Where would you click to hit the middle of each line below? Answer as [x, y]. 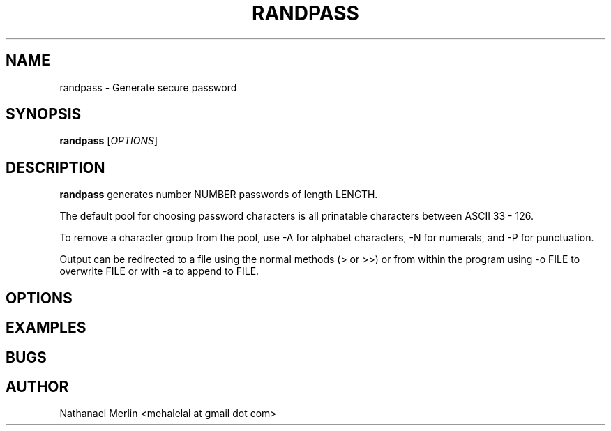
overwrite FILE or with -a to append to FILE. [159, 271]
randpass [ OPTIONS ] [109, 141]
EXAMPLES [46, 328]
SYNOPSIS [44, 114]
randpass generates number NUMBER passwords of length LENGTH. [219, 195]
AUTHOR [37, 386]
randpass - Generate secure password [148, 87]
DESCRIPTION [55, 167]
